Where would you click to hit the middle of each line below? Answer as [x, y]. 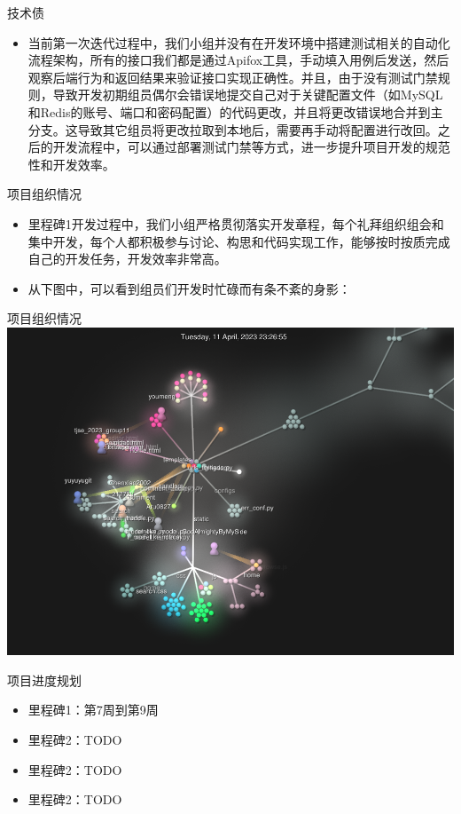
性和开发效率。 [71, 164]
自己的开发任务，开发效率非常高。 [127, 259]
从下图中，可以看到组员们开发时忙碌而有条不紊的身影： [189, 288]
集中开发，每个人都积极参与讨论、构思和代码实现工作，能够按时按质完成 [239, 241]
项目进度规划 [44, 680]
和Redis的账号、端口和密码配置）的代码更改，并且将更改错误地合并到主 [235, 111]
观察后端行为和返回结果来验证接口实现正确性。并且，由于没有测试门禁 [233, 77]
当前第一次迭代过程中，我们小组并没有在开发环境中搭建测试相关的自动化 [239, 42]
